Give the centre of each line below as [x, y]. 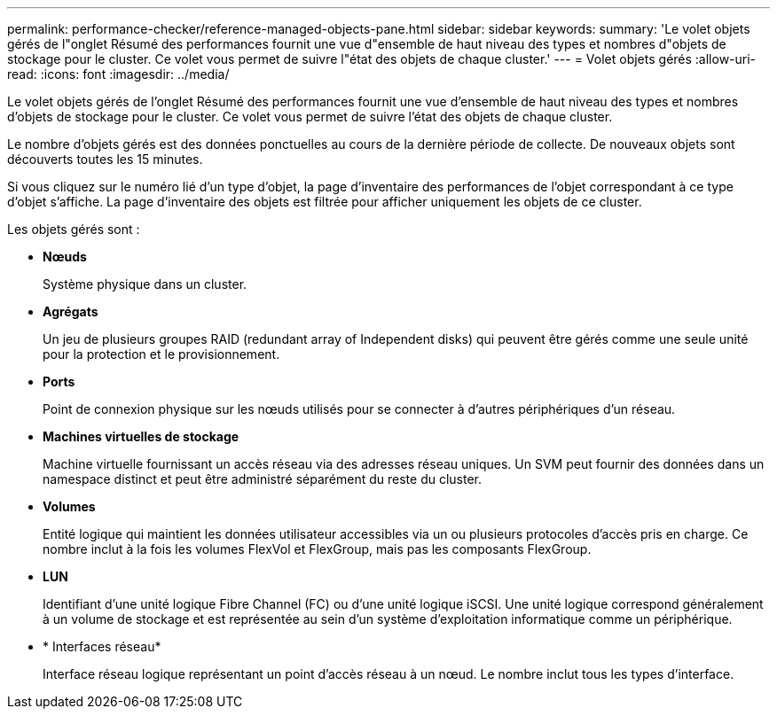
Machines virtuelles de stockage [141, 436]
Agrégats [71, 311]
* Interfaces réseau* [102, 646]
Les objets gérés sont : [74, 229]
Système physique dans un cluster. [145, 284]
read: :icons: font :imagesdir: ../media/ [118, 74]
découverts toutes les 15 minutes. [105, 159]
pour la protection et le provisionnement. [161, 354]
